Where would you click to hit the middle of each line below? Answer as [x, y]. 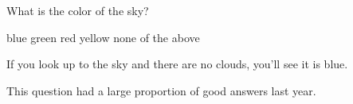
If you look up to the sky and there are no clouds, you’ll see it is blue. [177, 64]
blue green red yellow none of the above [103, 37]
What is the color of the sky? [78, 10]
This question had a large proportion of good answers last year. [161, 90]
